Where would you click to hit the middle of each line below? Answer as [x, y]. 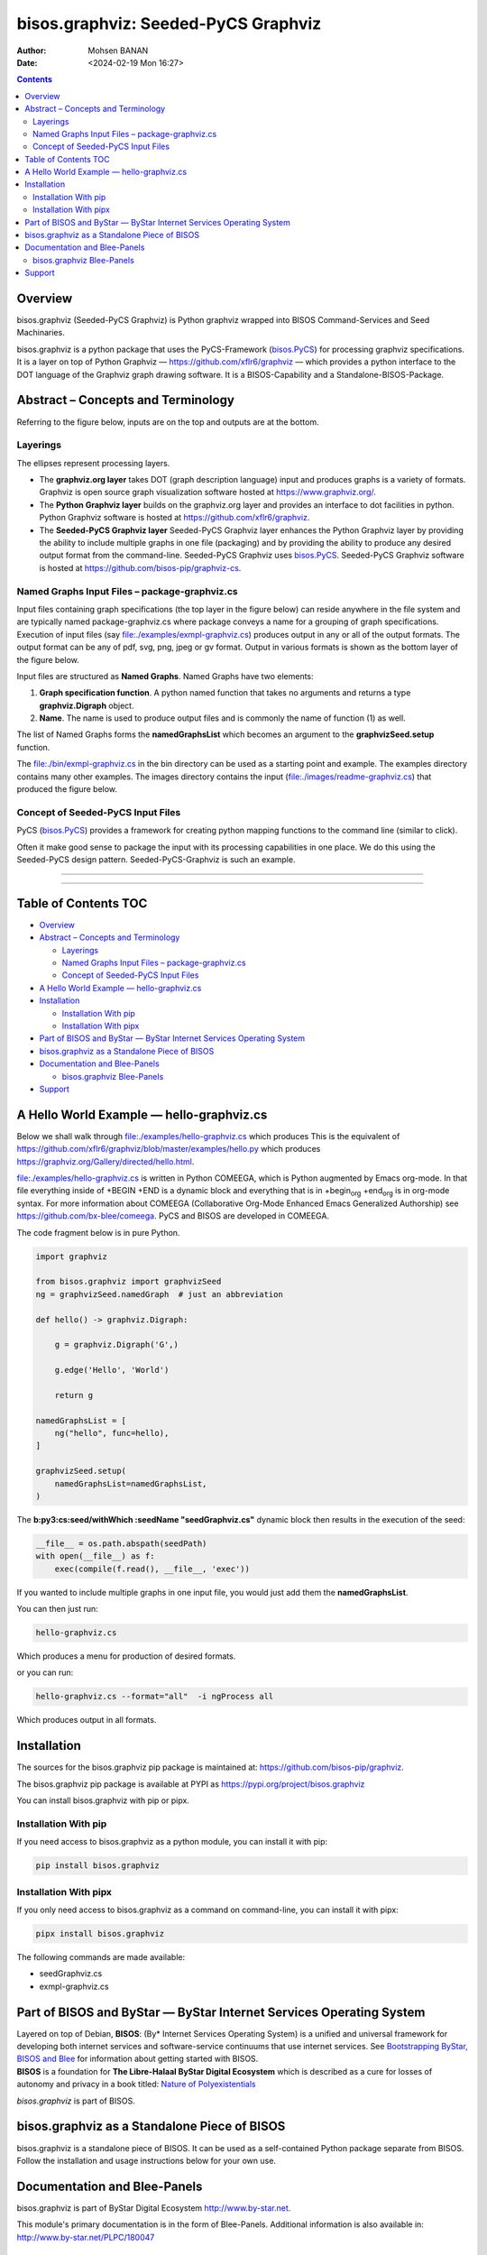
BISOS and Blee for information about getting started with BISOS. [138, 2059]
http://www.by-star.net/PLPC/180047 [86, 2237]
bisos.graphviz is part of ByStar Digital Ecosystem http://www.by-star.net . [154, 2208]
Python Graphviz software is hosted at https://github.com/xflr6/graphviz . [175, 518]
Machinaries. [41, 333]
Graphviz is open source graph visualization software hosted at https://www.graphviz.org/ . [207, 492]
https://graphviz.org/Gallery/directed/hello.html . [106, 1161]
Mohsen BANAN [118, 51]
